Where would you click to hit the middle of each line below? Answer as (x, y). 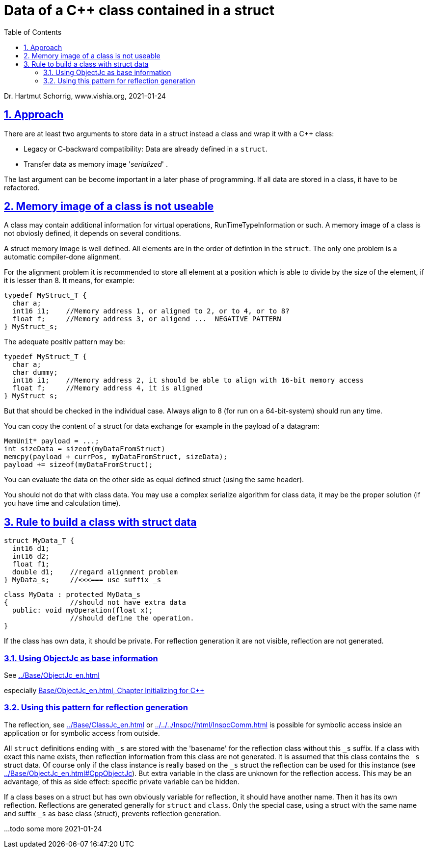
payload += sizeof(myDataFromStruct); (79, 465)
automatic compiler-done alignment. (63, 257)
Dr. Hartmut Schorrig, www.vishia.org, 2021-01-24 (85, 96)
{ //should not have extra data (95, 603)
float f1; (31, 564)
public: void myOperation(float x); (82, 610)
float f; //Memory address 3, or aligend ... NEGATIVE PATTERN (147, 319)
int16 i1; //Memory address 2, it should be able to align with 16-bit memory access (188, 380)
